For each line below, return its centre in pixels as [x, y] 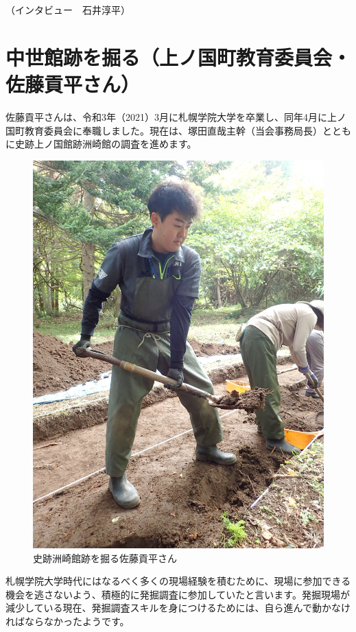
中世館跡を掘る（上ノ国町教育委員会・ [179, 57]
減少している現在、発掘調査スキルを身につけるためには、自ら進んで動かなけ [178, 608]
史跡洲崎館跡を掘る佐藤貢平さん [105, 558]
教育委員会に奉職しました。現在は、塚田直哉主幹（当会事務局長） [173, 130]
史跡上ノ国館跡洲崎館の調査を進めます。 [106, 144]
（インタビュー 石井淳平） [68, 10]
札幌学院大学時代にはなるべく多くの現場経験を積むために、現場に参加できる [178, 581]
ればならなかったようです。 [68, 621]
